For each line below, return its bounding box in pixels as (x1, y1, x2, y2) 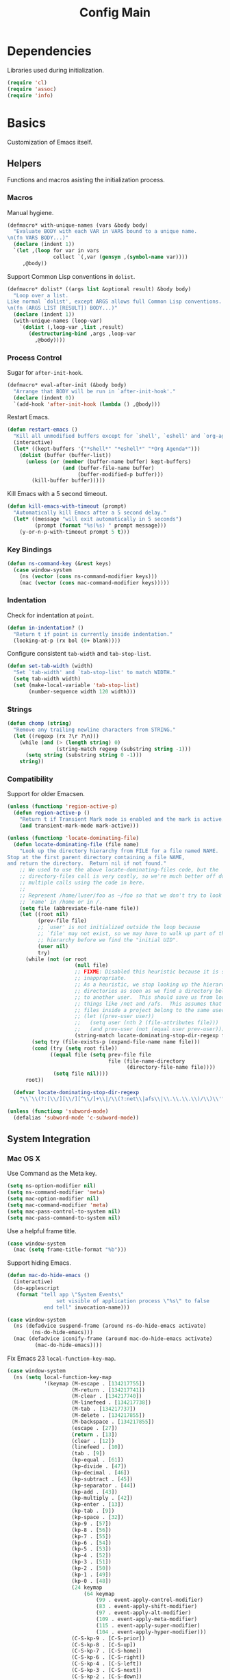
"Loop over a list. (13, 292, 69, 299)
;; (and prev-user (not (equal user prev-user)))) (74, 1026, 228, 1033)
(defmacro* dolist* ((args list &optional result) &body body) (7, 286, 192, 293)
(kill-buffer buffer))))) (31, 478, 106, 484)
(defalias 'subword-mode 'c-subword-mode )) (13, 1114, 139, 1121)
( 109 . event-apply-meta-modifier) (95, 1616, 197, 1623)
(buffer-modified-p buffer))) (77, 471, 164, 478)
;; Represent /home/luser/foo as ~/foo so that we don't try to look (19, 892, 222, 899)
